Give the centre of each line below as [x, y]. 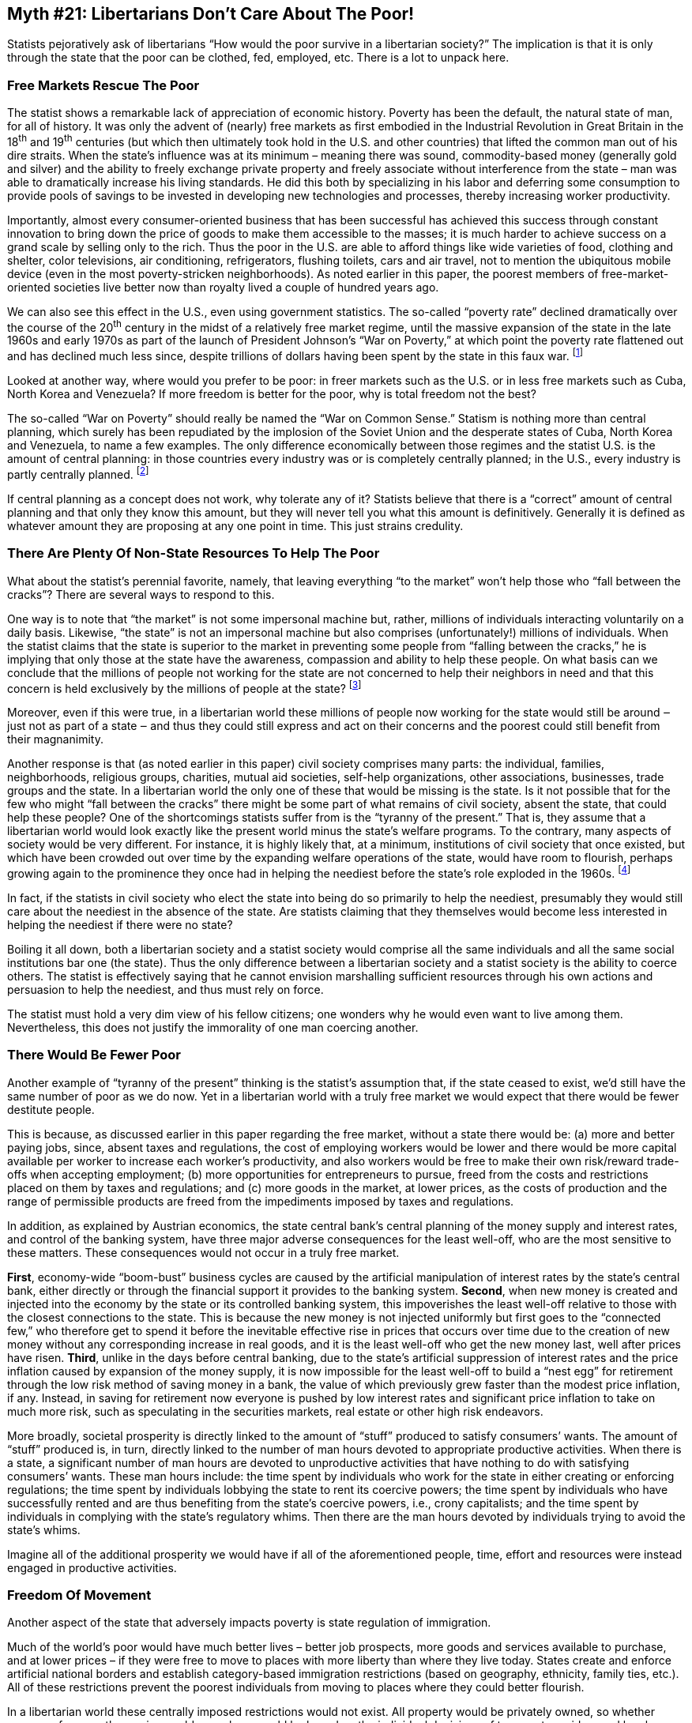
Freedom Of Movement [79, 1595]
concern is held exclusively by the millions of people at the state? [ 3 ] [184, 687]
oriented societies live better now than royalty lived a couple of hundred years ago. [223, 287]
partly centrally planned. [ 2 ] [78, 473]
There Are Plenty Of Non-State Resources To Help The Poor [194, 553]
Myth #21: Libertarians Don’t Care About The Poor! [211, 14]
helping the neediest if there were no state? [120, 924]
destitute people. [51, 1109]
